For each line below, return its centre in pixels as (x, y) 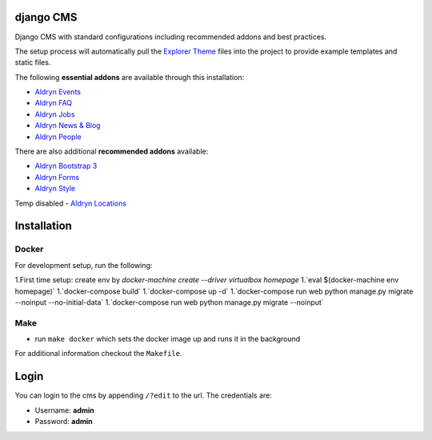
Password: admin (64, 422)
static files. (33, 62)
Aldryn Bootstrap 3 (66, 166)
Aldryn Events (58, 92)
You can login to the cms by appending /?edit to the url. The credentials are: (143, 395)
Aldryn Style (55, 189)
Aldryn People (58, 137)
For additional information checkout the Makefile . (98, 354)
